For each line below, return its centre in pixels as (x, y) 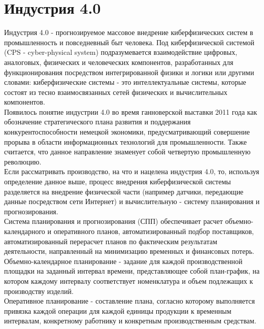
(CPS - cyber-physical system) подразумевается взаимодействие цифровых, (121, 52)
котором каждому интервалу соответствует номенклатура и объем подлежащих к (129, 281)
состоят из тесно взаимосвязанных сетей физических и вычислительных (116, 92)
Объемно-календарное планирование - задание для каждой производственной (123, 261)
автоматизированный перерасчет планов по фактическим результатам (111, 241)
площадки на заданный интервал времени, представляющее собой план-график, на (132, 271)
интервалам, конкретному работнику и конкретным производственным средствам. (130, 321)
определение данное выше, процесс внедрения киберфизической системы (118, 182)
